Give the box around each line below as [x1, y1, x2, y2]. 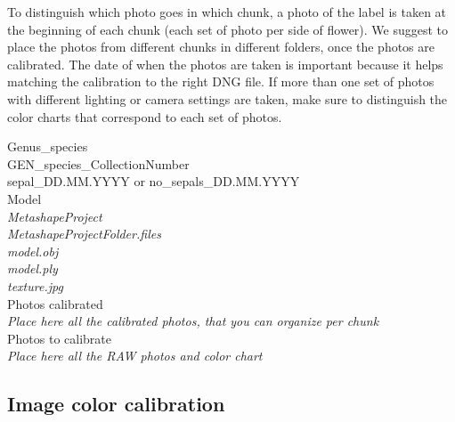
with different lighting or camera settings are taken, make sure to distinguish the [7, 89, 448, 108]
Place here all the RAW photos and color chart [7, 346, 263, 365]
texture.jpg [7, 276, 63, 295]
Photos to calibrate [7, 329, 111, 347]
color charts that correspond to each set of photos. [7, 107, 282, 126]
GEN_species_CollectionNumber [7, 154, 190, 173]
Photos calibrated [7, 294, 103, 312]
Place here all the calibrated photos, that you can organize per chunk [7, 312, 379, 330]
